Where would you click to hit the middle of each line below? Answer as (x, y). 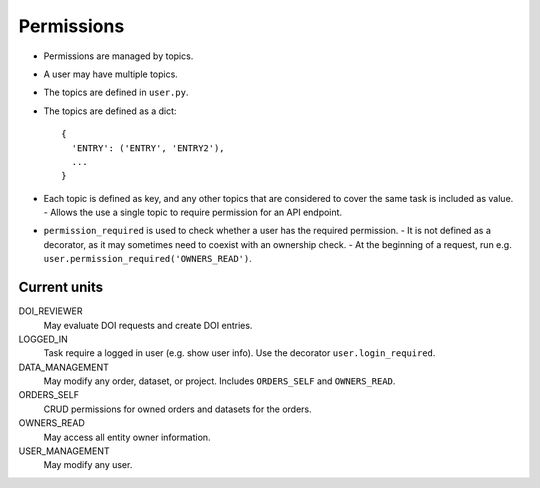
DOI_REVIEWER (50, 311)
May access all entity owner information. (127, 437)
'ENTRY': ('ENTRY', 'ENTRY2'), (148, 148)
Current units (61, 287)
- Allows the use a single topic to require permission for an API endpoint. (193, 212)
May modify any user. (88, 465)
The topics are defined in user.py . (116, 92)
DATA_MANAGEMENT (63, 367)
